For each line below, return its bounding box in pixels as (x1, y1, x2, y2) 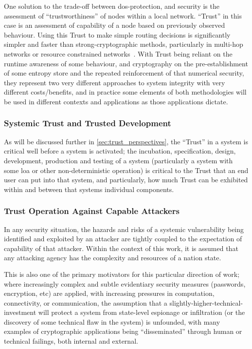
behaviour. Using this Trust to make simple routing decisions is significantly (4, 29, 231, 39)
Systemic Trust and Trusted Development (4, 117, 171, 129)
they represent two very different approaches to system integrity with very (4, 77, 225, 87)
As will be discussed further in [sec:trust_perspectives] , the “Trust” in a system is (4, 136, 248, 146)
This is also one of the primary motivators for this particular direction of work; (4, 269, 240, 279)
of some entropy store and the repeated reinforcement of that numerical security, (4, 68, 244, 78)
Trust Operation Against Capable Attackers (4, 205, 180, 217)
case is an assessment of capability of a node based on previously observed (4, 20, 225, 30)
